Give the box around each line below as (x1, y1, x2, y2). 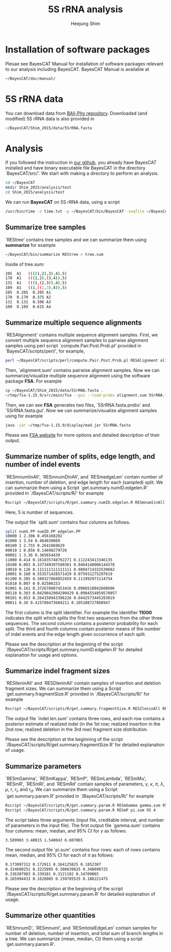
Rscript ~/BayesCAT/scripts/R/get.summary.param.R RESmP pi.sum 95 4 (5, 807, 156, 813)
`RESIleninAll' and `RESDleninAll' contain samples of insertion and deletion (5, 680, 161, 686)
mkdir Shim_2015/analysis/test (5, 185, 72, 190)
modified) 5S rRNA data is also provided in (5, 115, 95, 122)
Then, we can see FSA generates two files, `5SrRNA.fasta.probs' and (5, 402, 150, 408)
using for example (5, 413, 43, 419)
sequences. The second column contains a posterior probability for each (5, 620, 158, 626)
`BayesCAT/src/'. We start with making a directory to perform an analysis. (5, 170, 159, 177)
